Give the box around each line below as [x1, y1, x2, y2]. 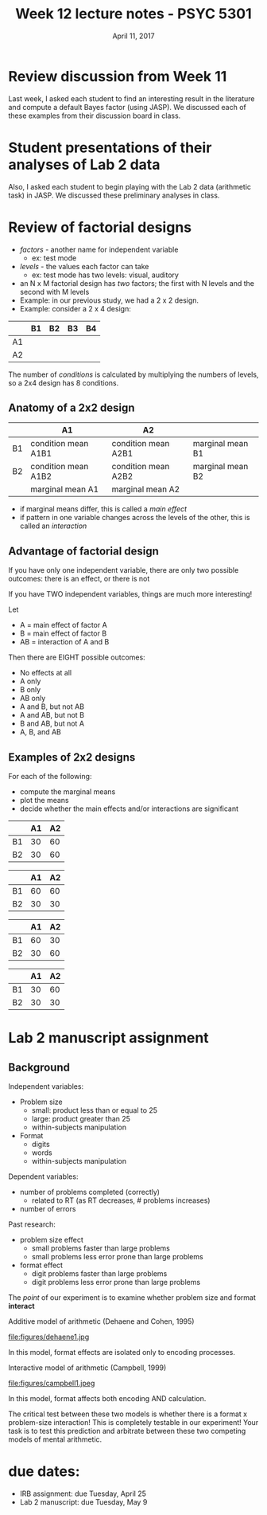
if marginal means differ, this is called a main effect [19, 504, 188, 514]
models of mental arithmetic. [8, 1435, 103, 1444]
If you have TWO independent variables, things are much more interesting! [8, 589, 253, 599]
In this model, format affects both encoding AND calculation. [8, 1394, 207, 1403]
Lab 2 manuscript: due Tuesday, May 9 [19, 1497, 148, 1506]
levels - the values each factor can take [19, 261, 149, 271]
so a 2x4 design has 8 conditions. [8, 378, 119, 387]
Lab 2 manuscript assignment [8, 1029, 209, 1047]
